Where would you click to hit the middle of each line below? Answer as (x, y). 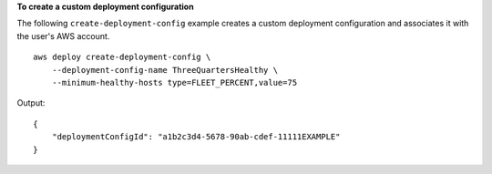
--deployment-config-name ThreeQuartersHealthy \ (164, 70)
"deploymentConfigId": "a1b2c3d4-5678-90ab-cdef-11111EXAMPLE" (196, 137)
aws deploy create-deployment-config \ (122, 57)
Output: (31, 103)
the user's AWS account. (63, 36)
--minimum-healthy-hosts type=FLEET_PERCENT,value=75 (174, 82)
